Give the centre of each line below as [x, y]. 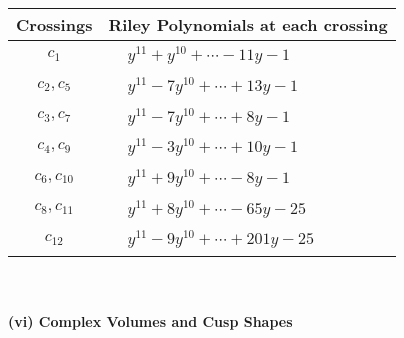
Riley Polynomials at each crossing [248, 24]
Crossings [54, 24]
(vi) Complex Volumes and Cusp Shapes [150, 320]
